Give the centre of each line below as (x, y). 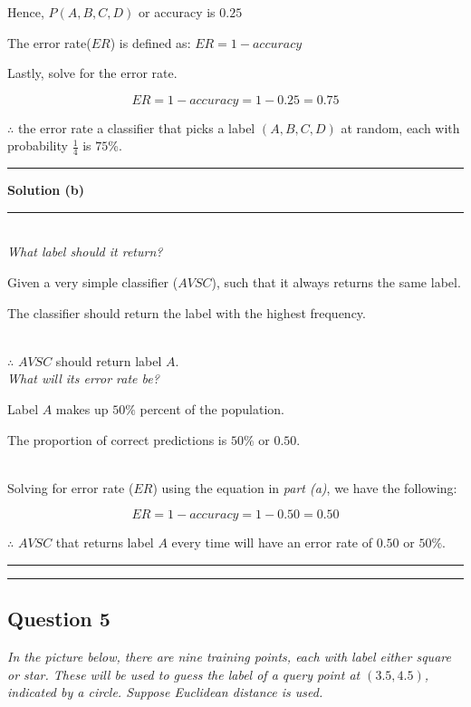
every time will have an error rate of (272, 542)
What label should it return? (85, 252)
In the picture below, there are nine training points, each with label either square (229, 657)
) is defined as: (150, 42)
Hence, (26, 12)
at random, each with (400, 127)
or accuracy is (177, 12)
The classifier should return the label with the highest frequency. (187, 312)
